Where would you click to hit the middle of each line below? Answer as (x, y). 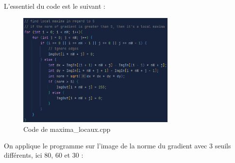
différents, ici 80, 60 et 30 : (44, 155)
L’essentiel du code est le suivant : (55, 6)
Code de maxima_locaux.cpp (67, 129)
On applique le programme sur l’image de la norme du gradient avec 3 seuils (117, 145)
